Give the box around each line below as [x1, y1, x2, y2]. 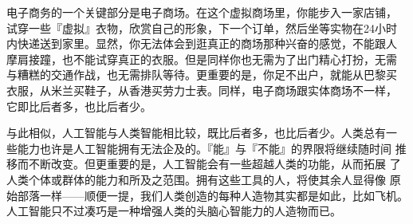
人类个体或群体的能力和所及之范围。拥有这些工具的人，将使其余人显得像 [6, 171, 386, 187]
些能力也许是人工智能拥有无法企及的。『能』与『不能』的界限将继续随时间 [6, 140, 391, 156]
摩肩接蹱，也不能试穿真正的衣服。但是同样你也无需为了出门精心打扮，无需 [6, 50, 397, 67]
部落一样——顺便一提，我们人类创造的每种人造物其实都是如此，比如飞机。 [17, 187, 408, 203]
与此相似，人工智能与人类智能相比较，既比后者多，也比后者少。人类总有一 [6, 124, 397, 141]
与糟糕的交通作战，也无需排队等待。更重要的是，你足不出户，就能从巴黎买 [6, 66, 397, 83]
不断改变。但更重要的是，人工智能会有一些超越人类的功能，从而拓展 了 [28, 155, 401, 172]
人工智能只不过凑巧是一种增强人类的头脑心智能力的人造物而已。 [6, 202, 341, 219]
